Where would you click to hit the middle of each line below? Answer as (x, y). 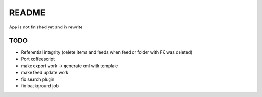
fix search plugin (38, 79)
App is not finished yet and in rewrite (46, 27)
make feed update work (45, 72)
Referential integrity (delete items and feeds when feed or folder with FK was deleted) (107, 52)
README (27, 13)
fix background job (40, 86)
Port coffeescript (38, 59)
